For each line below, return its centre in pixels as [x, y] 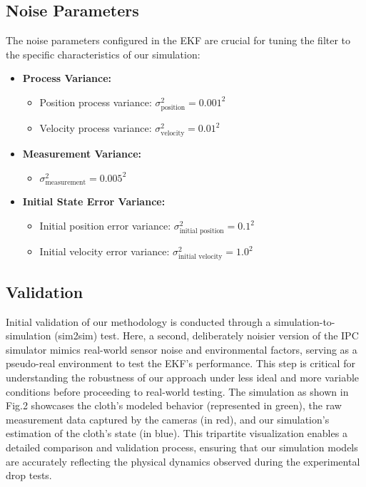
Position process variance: [96, 102]
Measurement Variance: [82, 154]
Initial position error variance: [105, 226]
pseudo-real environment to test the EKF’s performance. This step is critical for [181, 363]
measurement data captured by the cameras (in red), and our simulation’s [168, 419]
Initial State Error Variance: [94, 201]
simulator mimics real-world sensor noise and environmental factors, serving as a [182, 349]
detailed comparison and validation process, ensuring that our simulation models [182, 447]
